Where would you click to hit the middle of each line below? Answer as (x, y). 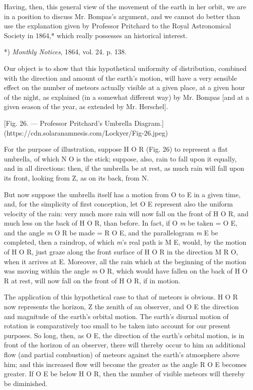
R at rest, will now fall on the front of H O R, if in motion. (92, 280)
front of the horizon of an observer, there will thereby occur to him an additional (125, 345)
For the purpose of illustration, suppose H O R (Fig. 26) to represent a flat (116, 149)
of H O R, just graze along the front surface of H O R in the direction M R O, (121, 252)
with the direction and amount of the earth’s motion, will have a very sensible (120, 78)
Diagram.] (149, 123)
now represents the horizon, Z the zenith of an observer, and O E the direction (121, 307)
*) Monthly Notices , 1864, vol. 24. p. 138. (65, 52)
